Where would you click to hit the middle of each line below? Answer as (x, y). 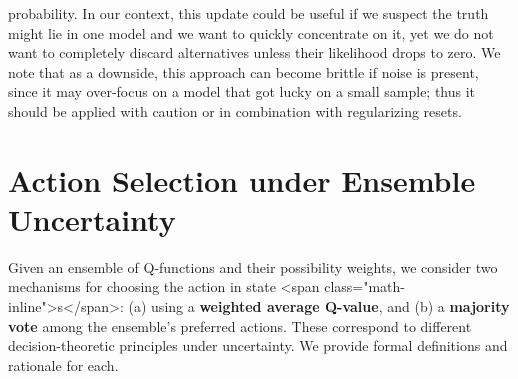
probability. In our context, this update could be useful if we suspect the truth (248, 13)
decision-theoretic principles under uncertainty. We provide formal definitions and (258, 345)
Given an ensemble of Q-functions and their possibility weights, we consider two (253, 266)
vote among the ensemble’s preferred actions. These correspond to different (240, 325)
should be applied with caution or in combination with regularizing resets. (235, 110)
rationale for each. (63, 364)
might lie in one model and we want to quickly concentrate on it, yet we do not (251, 32)
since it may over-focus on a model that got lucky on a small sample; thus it (242, 91)
